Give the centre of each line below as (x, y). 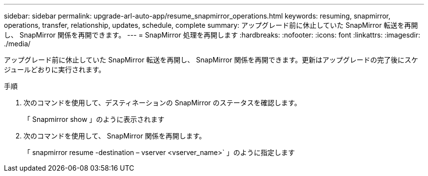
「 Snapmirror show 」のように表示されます (94, 119)
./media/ (17, 44)
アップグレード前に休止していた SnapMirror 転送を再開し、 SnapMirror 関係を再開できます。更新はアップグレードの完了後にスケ (211, 60)
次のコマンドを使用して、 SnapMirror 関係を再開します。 (115, 136)
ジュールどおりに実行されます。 (55, 69)
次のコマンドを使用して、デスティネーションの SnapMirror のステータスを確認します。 (162, 103)
